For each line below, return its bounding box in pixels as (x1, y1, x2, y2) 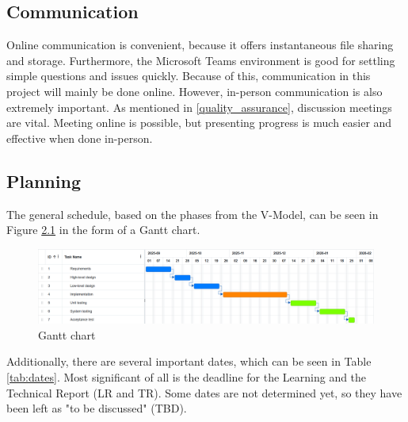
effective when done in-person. (6, 129, 153, 146)
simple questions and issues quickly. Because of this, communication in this (6, 67, 371, 84)
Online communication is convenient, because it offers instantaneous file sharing (6, 36, 394, 53)
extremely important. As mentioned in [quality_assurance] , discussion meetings (6, 98, 392, 115)
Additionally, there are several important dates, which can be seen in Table (6, 353, 372, 370)
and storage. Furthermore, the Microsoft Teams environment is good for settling (6, 52, 395, 68)
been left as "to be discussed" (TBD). (6, 400, 187, 416)
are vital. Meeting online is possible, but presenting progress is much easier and (6, 114, 392, 131)
